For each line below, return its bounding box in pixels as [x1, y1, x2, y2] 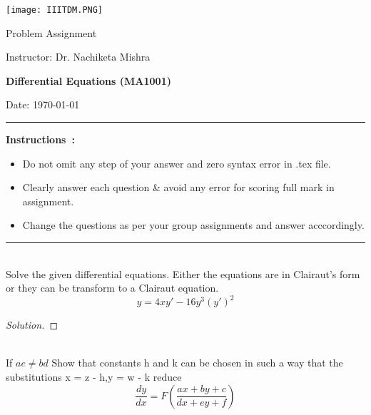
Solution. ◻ [6, 317, 59, 332]
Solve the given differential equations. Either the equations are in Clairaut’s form [6, 266, 360, 281]
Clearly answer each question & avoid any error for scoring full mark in [22, 180, 335, 195]
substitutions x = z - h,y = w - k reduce [6, 369, 182, 384]
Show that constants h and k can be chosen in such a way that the [51, 355, 343, 370]
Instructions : [6, 132, 75, 147]
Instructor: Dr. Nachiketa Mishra [6, 49, 151, 64]
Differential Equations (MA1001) [6, 73, 171, 88]
